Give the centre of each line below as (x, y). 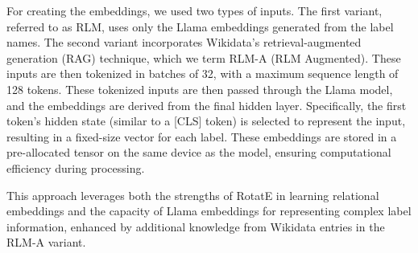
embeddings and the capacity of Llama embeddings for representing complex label (209, 211)
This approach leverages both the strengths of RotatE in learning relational (193, 195)
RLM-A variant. (46, 242)
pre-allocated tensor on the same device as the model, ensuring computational (199, 152)
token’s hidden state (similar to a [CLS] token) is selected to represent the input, (206, 121)
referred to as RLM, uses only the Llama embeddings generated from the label (200, 26)
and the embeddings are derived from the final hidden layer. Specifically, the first (207, 105)
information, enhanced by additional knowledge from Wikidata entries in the (196, 226)
